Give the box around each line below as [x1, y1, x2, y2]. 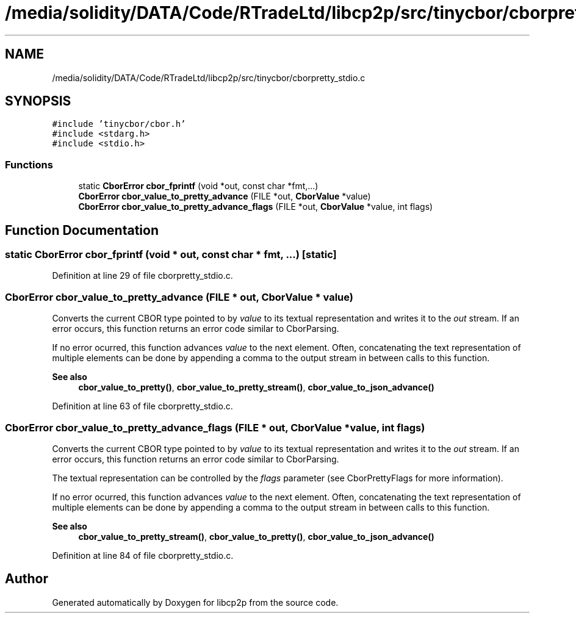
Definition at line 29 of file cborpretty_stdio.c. [52, 270, 233, 281]
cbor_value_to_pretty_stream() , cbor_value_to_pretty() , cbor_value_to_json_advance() [78, 531, 434, 542]
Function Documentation [5, 222, 159, 238]
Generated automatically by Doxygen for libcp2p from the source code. [52, 597, 339, 608]
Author [5, 571, 48, 587]
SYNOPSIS [5, 93, 71, 109]
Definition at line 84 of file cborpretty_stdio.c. [52, 550, 234, 561]
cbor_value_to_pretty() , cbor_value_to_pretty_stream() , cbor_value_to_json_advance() [78, 382, 434, 393]
